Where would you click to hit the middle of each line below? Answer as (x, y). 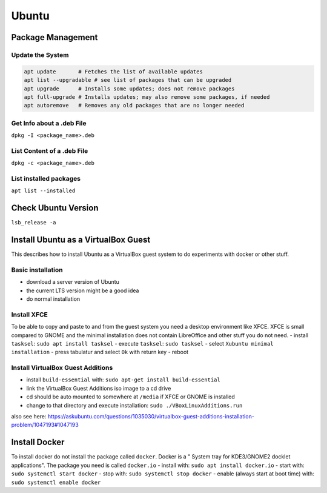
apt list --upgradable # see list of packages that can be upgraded (128, 80)
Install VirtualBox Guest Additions (62, 368)
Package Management (54, 37)
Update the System (40, 55)
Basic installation (37, 270)
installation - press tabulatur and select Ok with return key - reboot (100, 352)
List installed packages (46, 178)
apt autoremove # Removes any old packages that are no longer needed (134, 106)
